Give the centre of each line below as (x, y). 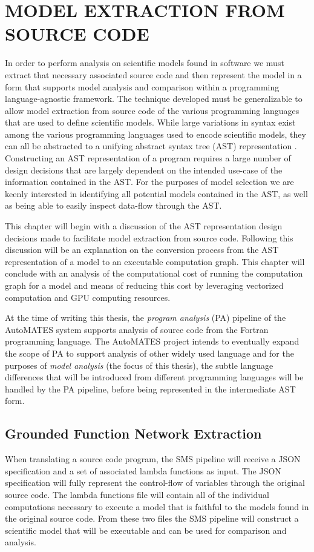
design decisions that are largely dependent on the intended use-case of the (144, 170)
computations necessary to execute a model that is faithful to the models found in (157, 506)
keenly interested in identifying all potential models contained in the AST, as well (156, 193)
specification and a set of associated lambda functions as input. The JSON (143, 470)
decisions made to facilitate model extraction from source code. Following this (149, 237)
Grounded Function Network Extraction (133, 433)
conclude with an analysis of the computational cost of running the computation (154, 273)
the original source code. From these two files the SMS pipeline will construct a (152, 518)
